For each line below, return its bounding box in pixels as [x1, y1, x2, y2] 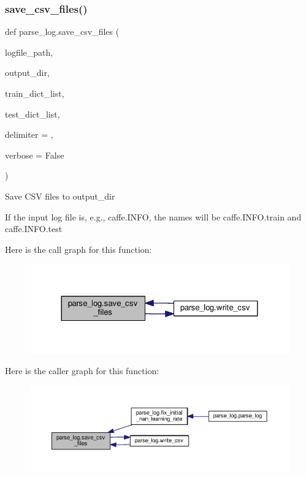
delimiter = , [5, 128, 53, 141]
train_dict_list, [5, 87, 64, 99]
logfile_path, [5, 45, 53, 58]
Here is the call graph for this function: [5, 242, 152, 255]
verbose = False [5, 148, 64, 161]
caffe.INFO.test [5, 222, 63, 235]
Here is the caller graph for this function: [5, 364, 159, 377]
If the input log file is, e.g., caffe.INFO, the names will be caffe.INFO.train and [5, 210, 302, 223]
